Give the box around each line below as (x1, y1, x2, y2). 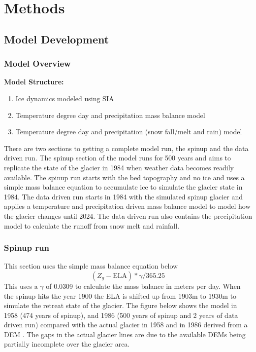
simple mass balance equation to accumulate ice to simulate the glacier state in (4, 182, 243, 192)
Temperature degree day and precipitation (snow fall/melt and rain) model (15, 126, 242, 137)
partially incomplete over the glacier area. (4, 339, 130, 349)
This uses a (4, 280, 38, 291)
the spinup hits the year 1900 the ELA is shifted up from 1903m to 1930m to (4, 290, 237, 301)
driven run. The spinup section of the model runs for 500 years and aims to (4, 153, 231, 163)
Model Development (4, 31, 109, 46)
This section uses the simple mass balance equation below (4, 261, 178, 271)
